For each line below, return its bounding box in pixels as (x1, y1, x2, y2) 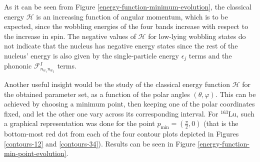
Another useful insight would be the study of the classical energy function (4, 79, 230, 89)
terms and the (188, 50, 232, 60)
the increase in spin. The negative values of (4, 30, 136, 41)
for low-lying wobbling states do (148, 30, 246, 41)
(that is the (203, 118, 238, 128)
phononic (4, 60, 32, 71)
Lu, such (228, 108, 254, 118)
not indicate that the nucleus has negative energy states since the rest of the (4, 40, 238, 51)
